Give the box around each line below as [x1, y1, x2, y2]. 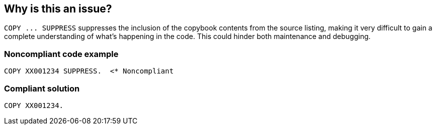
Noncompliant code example [4, 48, 119, 59]
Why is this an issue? [4, 2, 112, 15]
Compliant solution [4, 83, 80, 93]
